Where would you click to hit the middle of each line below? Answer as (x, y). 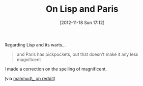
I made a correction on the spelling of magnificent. (56, 69)
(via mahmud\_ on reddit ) (30, 78)
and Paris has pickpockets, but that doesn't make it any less (77, 54)
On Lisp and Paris (82, 9)
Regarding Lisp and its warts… (35, 44)
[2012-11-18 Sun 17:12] (82, 22)
